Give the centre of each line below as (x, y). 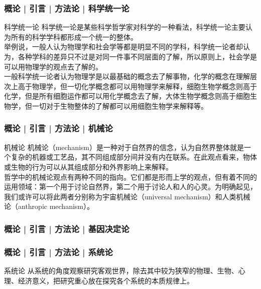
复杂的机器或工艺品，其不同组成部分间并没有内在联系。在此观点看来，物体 (134, 157)
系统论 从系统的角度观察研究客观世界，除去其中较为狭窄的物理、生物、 (121, 270)
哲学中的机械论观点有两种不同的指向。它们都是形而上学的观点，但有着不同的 (130, 176)
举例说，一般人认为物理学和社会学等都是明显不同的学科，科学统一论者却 (123, 47)
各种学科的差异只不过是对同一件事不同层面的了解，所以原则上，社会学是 (137, 56)
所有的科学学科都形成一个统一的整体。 (74, 37)
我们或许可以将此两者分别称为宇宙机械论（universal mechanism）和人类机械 (127, 196)
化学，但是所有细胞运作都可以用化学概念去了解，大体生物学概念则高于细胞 (127, 96)
